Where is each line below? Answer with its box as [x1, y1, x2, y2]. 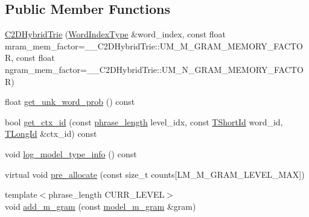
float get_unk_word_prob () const [5, 95, 135, 108]
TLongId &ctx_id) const [5, 127, 97, 140]
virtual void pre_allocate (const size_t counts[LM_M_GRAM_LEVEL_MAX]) [5, 168, 305, 180]
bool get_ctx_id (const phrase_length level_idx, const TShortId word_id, [5, 115, 283, 128]
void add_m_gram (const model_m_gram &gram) [5, 200, 196, 212]
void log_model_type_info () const [5, 147, 137, 160]
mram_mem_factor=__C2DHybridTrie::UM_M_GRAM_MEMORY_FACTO [5, 39, 304, 52]
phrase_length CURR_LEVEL [48, 188, 165, 201]
